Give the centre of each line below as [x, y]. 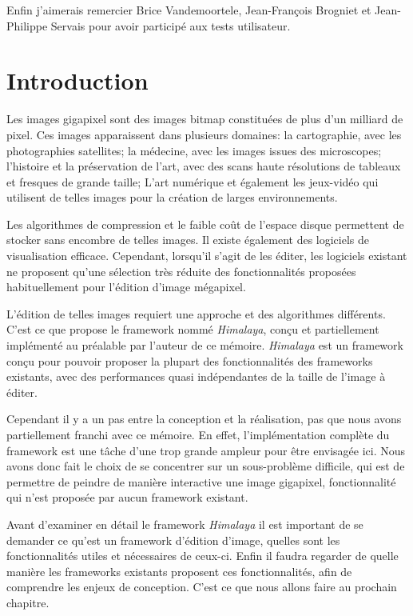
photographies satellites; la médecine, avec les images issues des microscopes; [194, 150]
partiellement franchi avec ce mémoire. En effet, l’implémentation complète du [198, 434]
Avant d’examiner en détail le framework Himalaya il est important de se [185, 524]
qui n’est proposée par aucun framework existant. [127, 497]
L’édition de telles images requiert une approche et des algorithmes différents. [196, 313]
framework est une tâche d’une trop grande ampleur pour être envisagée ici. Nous [206, 450]
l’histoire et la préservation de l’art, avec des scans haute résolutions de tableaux [204, 166]
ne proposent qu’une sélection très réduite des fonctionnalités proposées [181, 271]
